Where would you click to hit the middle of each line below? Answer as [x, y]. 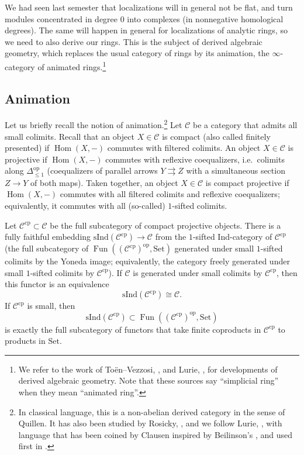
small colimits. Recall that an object [70, 136]
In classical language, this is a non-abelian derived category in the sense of [152, 411]
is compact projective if [247, 182]
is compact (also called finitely [216, 136]
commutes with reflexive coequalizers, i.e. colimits [195, 159]
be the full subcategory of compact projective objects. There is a [165, 225]
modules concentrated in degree [61, 18]
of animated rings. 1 [72, 66]
